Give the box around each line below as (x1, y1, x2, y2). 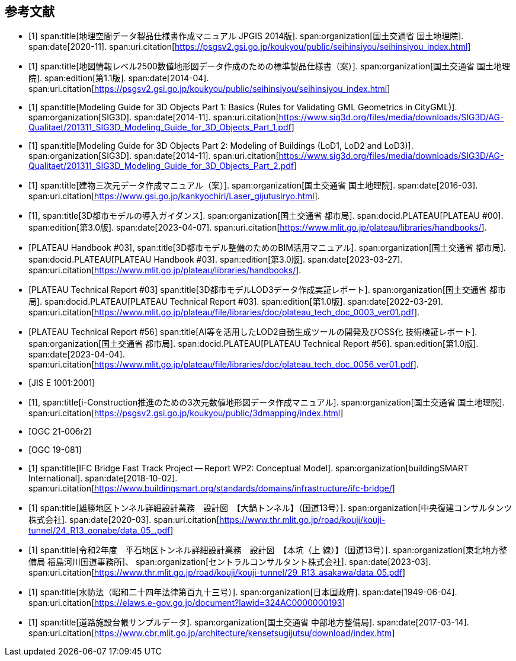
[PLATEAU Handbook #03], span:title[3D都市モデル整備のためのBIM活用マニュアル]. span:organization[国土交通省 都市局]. (28, 242, 506, 253)
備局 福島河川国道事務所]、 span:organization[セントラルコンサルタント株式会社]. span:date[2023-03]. (28, 557, 431, 567)
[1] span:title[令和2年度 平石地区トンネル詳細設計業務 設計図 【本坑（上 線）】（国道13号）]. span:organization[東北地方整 (28, 545, 508, 555)
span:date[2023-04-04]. (28, 349, 125, 360)
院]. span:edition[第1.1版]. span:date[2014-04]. (28, 73, 209, 84)
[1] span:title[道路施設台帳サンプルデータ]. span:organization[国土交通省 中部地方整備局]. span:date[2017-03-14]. (28, 617, 469, 628)
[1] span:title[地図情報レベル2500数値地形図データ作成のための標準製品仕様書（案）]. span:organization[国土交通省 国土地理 (28, 61, 510, 72)
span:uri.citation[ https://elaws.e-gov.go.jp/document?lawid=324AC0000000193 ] (28, 598, 345, 608)
